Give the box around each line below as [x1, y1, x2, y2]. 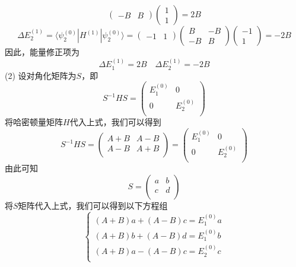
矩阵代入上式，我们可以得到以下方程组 [18, 199, 168, 211]
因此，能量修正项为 [5, 46, 79, 58]
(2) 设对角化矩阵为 [5, 69, 77, 81]
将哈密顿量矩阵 [5, 116, 63, 128]
